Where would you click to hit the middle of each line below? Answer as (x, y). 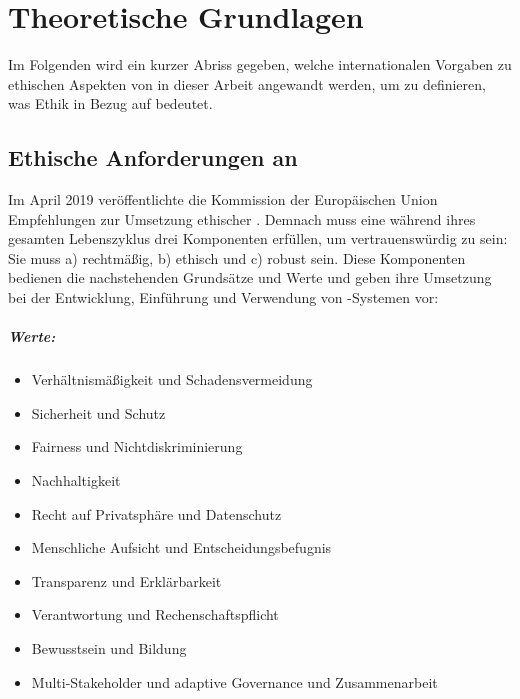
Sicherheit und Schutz (98, 412)
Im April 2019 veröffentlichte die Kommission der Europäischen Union (223, 199)
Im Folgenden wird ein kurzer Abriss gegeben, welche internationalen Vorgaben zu (260, 64)
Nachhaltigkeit (76, 480)
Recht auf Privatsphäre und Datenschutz (156, 513)
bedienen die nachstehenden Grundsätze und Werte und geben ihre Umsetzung (250, 277)
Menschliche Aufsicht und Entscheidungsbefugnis (181, 547)
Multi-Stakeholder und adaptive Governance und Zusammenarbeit (234, 681)
